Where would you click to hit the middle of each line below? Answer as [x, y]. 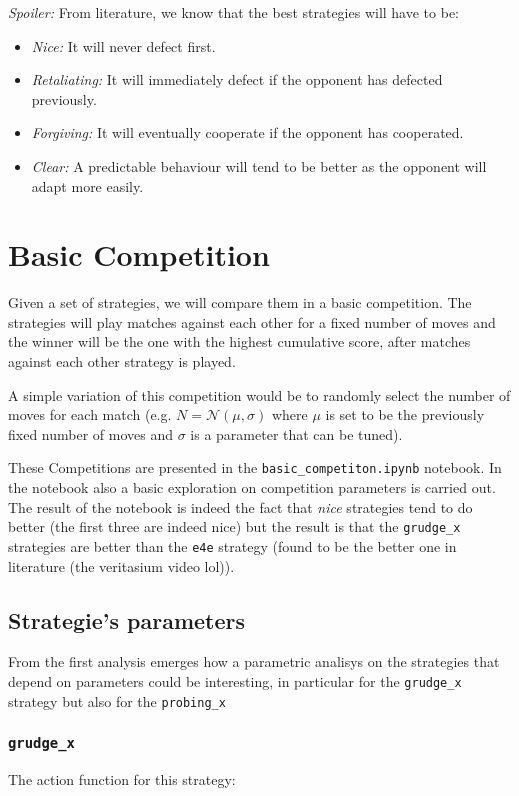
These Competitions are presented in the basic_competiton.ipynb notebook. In [255, 467]
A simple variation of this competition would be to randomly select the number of [259, 394]
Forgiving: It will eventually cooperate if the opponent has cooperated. [247, 132]
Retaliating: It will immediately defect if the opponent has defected [237, 79]
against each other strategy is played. [122, 361]
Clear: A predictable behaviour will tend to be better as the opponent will [259, 165]
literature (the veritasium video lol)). [121, 565]
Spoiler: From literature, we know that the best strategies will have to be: [233, 12]
